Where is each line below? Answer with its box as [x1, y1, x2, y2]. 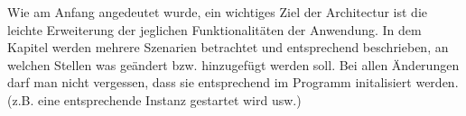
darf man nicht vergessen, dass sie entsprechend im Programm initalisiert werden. [7, 73, 459, 92]
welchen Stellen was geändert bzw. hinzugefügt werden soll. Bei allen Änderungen [7, 55, 460, 74]
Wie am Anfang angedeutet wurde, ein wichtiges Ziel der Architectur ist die [7, 3, 428, 21]
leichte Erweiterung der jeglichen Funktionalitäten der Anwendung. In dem [7, 20, 422, 39]
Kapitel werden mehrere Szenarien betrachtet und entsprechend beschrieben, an [7, 38, 449, 57]
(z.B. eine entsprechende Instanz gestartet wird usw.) [7, 90, 302, 109]
